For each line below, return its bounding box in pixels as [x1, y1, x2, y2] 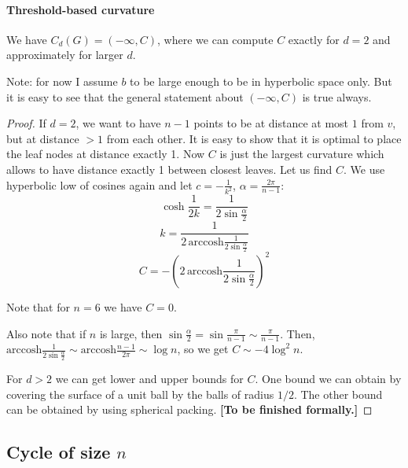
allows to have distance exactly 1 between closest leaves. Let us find [6, 160, 333, 177]
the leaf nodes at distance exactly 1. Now [6, 146, 205, 162]
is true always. [302, 88, 372, 105]
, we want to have [75, 115, 161, 131]
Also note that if [6, 325, 86, 341]
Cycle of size [6, 440, 111, 464]
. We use [344, 160, 385, 177]
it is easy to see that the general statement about [6, 88, 244, 105]
